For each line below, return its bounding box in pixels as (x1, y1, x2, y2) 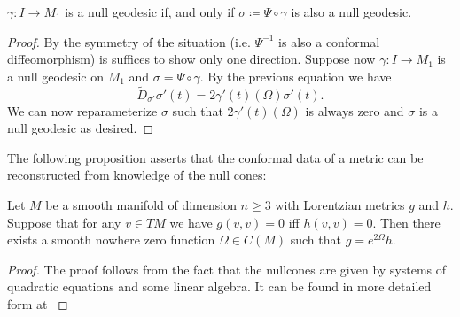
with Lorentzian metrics (275, 195, 405, 213)
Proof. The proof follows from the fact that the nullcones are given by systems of (7, 259, 447, 278)
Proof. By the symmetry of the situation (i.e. (7, 32, 251, 50)
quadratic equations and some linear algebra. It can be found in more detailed (7, 277, 432, 296)
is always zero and (305, 101, 404, 120)
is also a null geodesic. (291, 3, 412, 20)
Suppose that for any (7, 213, 121, 231)
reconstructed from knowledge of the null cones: (7, 166, 267, 184)
